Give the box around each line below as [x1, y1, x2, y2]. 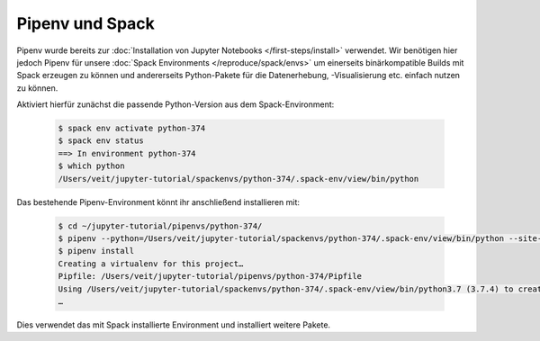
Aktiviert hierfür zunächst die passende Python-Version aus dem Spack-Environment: [16, 99, 335, 110]
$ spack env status [58, 136, 144, 146]
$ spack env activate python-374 [58, 123, 206, 134]
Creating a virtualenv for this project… [58, 258, 244, 269]
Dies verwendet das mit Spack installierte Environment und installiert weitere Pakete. [16, 319, 331, 330]
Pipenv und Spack [16, 13, 155, 33]
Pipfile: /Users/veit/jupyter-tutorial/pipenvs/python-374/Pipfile [58, 271, 363, 282]
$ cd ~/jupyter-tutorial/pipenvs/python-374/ [58, 220, 263, 231]
